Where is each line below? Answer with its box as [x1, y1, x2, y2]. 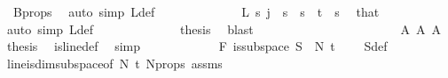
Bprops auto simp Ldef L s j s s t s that [12, 3, 380, 20]
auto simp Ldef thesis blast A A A [6, 19, 441, 38]
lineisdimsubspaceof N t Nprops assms [6, 53, 223, 72]
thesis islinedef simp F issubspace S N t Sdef [6, 37, 388, 55]
